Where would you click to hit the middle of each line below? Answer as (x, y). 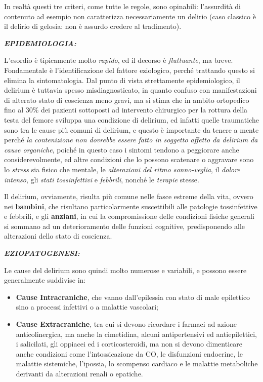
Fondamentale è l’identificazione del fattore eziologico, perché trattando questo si (129, 70)
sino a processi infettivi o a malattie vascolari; (87, 307)
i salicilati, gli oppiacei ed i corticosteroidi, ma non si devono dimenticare (129, 344)
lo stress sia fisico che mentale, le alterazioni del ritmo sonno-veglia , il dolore (122, 169)
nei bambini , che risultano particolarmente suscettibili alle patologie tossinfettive (131, 206)
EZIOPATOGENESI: (42, 253)
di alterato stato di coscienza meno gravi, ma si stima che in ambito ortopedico (127, 100)
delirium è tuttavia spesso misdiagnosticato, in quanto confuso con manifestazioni (130, 90)
